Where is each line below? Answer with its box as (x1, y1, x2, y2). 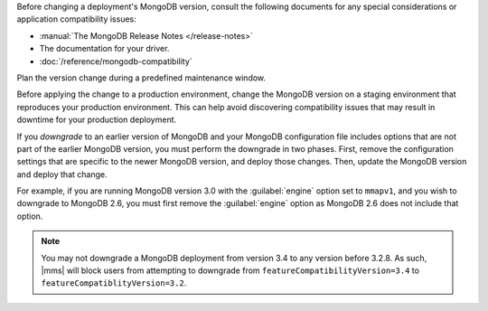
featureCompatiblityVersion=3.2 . (41, 278, 187, 288)
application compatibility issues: (16, 14, 136, 24)
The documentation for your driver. (39, 43, 170, 54)
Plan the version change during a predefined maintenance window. (16, 72, 267, 83)
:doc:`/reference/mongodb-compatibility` (39, 55, 193, 67)
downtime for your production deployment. (16, 114, 177, 126)
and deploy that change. (16, 168, 108, 180)
